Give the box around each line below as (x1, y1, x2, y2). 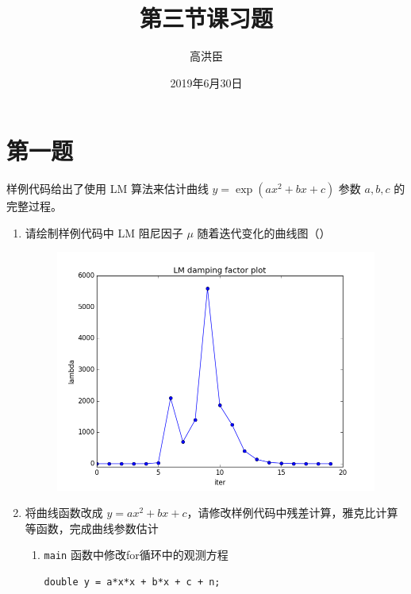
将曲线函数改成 (25, 504, 103, 521)
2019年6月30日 (170, 74, 243, 91)
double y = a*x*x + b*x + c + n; (44, 577, 221, 588)
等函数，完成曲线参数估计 (25, 519, 159, 536)
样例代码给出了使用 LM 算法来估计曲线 (6, 180, 209, 197)
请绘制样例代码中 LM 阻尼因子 (25, 224, 183, 241)
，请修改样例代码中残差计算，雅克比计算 (186, 504, 398, 521)
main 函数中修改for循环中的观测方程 (44, 546, 229, 563)
